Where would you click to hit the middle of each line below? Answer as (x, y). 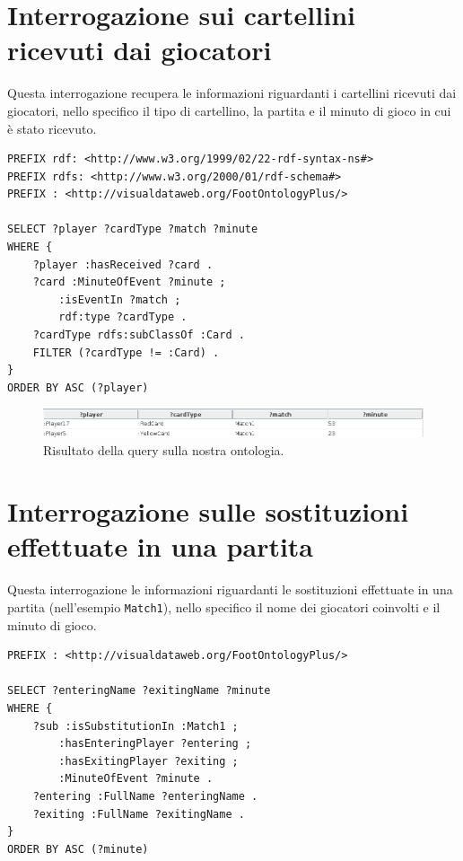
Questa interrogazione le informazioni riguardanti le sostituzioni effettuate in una (230, 589)
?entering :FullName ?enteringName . (145, 797)
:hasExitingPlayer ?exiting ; (149, 761)
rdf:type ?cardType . (123, 317)
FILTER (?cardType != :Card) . (126, 352)
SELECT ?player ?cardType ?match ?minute (133, 229)
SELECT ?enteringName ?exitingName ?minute (139, 691)
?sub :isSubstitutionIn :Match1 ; (135, 726)
